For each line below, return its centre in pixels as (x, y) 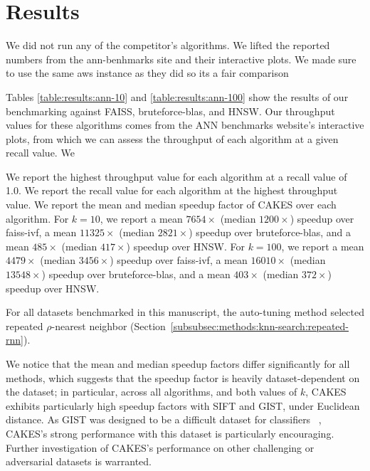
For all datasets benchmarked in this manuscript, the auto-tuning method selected (185, 312)
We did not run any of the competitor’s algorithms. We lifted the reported (168, 45)
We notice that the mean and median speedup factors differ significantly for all (178, 364)
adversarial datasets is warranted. (79, 461)
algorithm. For (37, 218)
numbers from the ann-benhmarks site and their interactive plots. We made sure (181, 59)
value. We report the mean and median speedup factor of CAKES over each (171, 205)
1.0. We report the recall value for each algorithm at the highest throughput (172, 190)
